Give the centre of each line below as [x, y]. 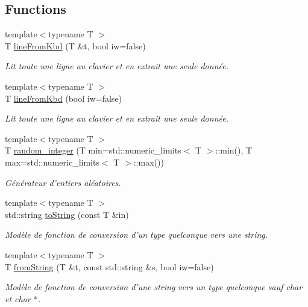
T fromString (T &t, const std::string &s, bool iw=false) [109, 266]
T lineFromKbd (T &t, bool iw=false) [75, 45]
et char [18, 298]
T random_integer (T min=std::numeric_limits [93, 150]
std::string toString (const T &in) [67, 214]
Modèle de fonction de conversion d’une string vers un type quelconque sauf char [154, 287]
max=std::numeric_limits [52, 162]
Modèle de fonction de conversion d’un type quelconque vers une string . [137, 234]
